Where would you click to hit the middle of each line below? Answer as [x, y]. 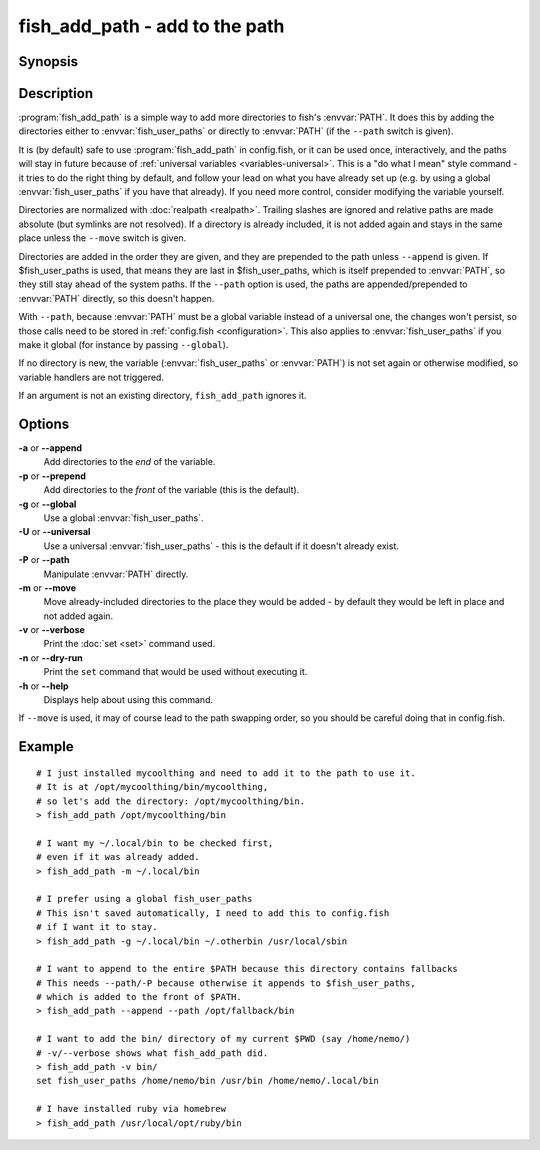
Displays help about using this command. [128, 700]
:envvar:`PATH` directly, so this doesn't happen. [116, 298]
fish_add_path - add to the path [151, 26]
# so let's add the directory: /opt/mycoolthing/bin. [170, 801]
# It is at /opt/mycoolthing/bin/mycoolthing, [152, 787]
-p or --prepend [52, 476]
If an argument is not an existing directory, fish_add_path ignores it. [162, 396]
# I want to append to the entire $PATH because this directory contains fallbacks [247, 969]
